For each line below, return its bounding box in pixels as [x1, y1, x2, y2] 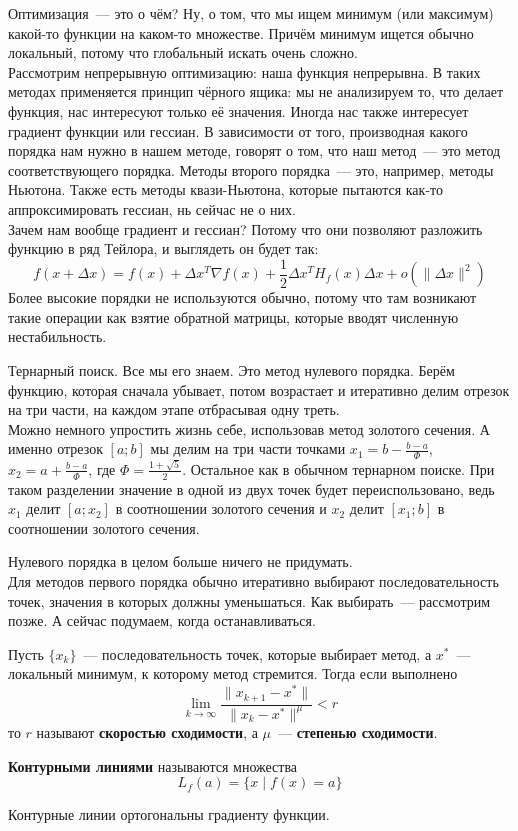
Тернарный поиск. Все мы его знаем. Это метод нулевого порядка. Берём [8, 359, 455, 380]
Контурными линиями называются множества [8, 755, 298, 776]
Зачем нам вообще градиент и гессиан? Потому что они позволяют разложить [8, 218, 483, 239]
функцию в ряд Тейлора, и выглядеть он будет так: [8, 238, 319, 259]
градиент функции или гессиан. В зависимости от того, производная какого [8, 120, 468, 141]
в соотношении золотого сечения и [115, 498, 327, 519]
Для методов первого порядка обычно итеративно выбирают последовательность [8, 571, 499, 592]
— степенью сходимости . [278, 721, 438, 742]
